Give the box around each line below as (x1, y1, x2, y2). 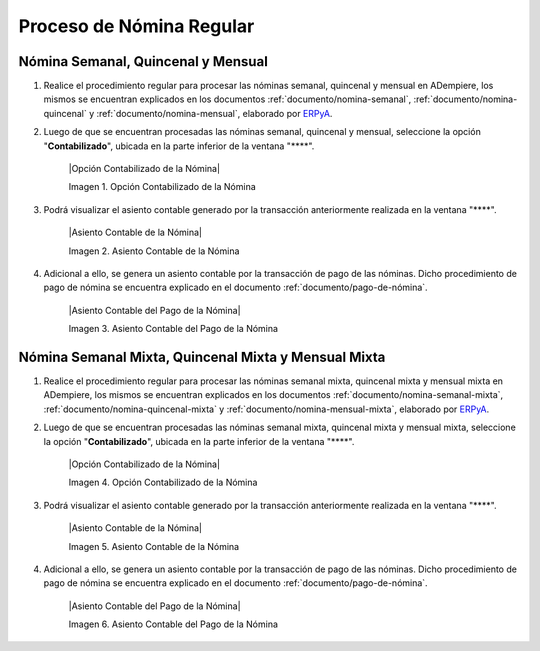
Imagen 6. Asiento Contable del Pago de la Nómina (68, 618, 279, 630)
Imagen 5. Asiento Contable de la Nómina (68, 540, 240, 552)
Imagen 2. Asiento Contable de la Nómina (68, 245, 240, 257)
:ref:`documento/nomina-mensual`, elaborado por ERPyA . (96, 107, 333, 119)
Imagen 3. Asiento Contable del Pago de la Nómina (68, 323, 279, 335)
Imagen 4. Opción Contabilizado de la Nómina (68, 476, 258, 489)
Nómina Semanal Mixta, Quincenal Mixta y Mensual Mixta (18, 348, 386, 365)
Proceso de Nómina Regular (18, 15, 255, 37)
